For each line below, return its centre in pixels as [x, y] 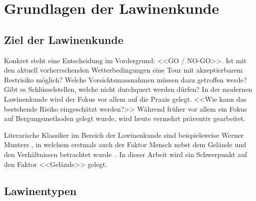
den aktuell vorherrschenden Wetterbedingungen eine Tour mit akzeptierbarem [123, 70]
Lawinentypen [41, 190]
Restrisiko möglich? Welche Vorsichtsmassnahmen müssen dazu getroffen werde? [126, 79]
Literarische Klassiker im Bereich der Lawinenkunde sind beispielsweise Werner [124, 135]
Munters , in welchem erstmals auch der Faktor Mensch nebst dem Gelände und [125, 144]
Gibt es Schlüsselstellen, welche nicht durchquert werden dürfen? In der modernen [128, 89]
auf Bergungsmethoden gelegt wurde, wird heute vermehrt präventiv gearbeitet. [125, 118]
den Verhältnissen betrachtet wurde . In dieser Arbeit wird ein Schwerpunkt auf [126, 154]
